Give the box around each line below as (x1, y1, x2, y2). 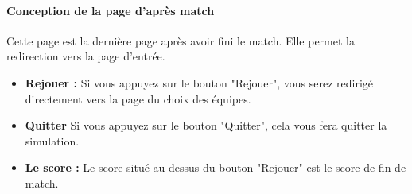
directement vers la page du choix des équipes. (25, 90, 251, 107)
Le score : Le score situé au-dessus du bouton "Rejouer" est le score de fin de (25, 159, 406, 176)
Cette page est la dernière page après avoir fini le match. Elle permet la (6, 32, 355, 48)
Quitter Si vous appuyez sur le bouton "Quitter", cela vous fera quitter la (25, 117, 387, 134)
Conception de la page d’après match (6, 2, 215, 18)
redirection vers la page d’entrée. (6, 48, 165, 64)
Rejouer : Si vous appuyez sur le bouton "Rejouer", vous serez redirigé (25, 74, 374, 91)
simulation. (25, 132, 80, 149)
